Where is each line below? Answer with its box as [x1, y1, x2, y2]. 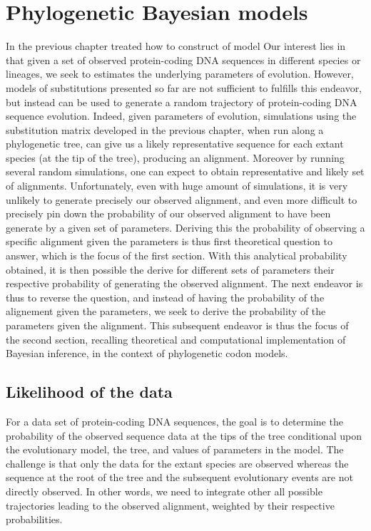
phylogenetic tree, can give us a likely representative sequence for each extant [6, 136, 344, 151]
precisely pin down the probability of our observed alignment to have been [6, 206, 331, 221]
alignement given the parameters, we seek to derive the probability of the [6, 304, 326, 319]
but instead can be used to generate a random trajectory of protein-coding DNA [6, 94, 357, 109]
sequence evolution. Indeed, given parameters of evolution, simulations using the [6, 108, 357, 123]
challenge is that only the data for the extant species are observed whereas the [6, 455, 349, 470]
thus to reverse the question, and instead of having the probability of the [6, 289, 325, 304]
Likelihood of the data [6, 381, 173, 403]
